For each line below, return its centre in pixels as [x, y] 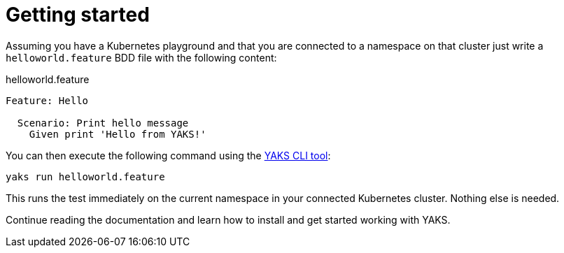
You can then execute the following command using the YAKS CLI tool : [168, 155]
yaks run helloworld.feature [85, 176]
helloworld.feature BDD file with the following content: [141, 57]
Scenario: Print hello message [103, 123]
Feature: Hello [47, 100]
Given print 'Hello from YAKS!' [118, 134]
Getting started [78, 15]
